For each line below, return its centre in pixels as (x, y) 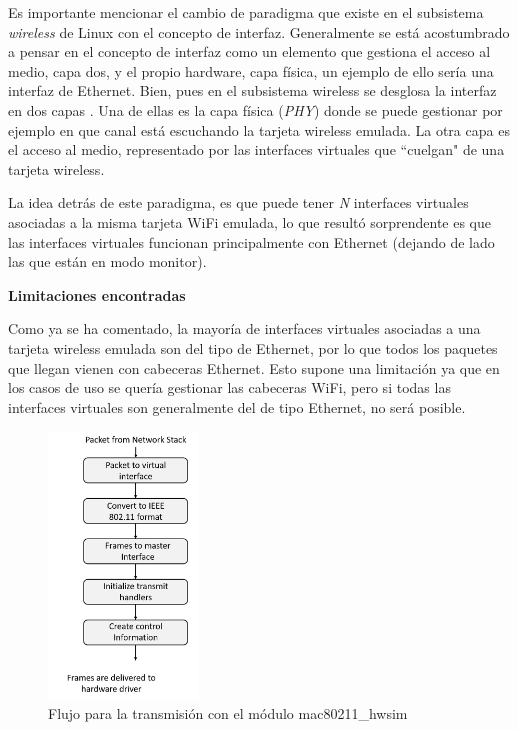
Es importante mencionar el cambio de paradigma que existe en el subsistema (246, 12)
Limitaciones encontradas (97, 294)
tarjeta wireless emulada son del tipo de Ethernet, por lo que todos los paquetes (253, 347)
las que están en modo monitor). (107, 261)
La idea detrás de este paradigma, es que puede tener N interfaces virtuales (238, 202)
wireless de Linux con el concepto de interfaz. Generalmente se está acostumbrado (259, 31)
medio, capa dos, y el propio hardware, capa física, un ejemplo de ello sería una (251, 70)
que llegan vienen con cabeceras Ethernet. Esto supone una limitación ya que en (254, 367)
